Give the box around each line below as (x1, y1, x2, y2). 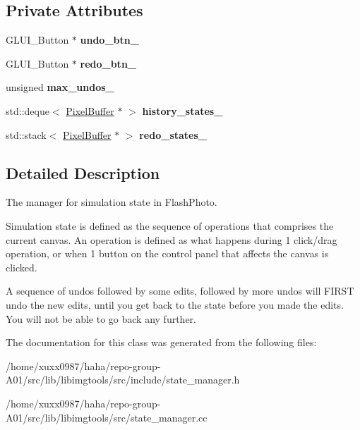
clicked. (6, 259, 37, 274)
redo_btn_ (80, 56, 136, 70)
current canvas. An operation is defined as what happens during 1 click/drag (6, 232, 337, 247)
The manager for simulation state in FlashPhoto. (6, 195, 217, 209)
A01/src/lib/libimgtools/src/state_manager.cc (6, 410, 208, 424)
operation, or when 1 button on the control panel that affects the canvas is (6, 246, 329, 261)
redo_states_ (139, 127, 207, 142)
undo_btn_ (80, 32, 139, 47)
